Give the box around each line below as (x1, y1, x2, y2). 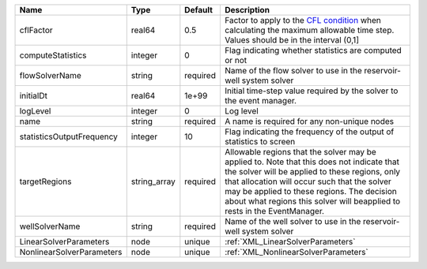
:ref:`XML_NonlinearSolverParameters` (224, 247, 369, 257)
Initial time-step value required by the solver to (224, 85, 399, 96)
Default (184, 5, 213, 15)
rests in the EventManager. (224, 206, 324, 216)
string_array (130, 176, 176, 187)
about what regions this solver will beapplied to (224, 196, 401, 207)
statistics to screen (224, 136, 296, 147)
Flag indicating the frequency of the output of (224, 126, 395, 137)
